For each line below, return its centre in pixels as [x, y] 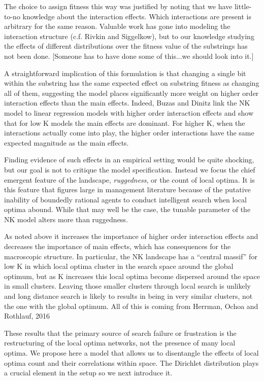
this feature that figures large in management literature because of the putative [127, 189]
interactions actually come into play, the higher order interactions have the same [129, 133]
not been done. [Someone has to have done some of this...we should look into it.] [129, 56]
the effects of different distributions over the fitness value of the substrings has [126, 46]
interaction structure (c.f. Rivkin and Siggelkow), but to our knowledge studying [129, 36]
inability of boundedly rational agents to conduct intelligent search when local [125, 199]
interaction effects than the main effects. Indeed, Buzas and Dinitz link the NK [127, 103]
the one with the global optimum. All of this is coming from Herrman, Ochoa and [131, 306]
